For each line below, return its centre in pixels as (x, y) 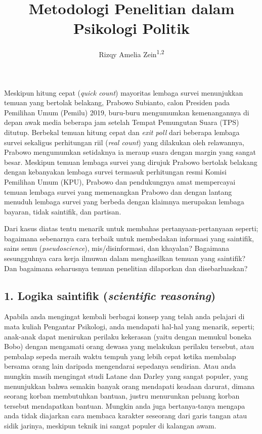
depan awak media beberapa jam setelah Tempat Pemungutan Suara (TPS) (122, 122)
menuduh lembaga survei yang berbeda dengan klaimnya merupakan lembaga (124, 202)
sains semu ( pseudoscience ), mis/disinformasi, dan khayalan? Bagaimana (117, 248)
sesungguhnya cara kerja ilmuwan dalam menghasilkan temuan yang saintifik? (125, 258)
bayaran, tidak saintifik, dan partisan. (63, 211)
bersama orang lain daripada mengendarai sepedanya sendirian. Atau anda (120, 366)
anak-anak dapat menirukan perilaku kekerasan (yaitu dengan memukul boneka (128, 336)
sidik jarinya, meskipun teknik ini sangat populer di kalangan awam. (110, 425)
